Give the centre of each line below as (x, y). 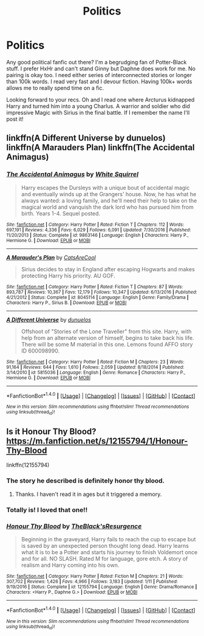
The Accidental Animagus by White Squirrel (72, 174)
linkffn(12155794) (28, 465)
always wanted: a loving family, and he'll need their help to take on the (109, 200)
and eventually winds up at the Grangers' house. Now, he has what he (109, 194)
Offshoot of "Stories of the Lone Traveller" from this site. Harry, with (106, 331)
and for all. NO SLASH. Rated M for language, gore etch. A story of (104, 558)
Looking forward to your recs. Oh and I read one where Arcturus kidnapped (100, 100)
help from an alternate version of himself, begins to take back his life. (107, 337)
